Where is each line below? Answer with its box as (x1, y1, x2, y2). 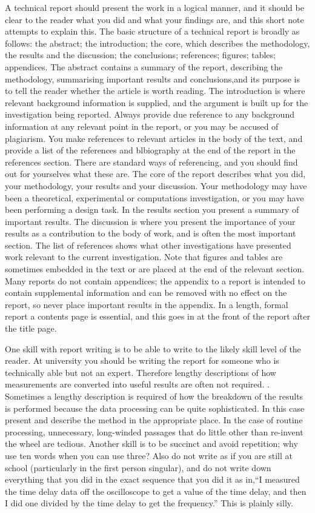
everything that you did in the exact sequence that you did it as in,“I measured (5, 473, 300, 486)
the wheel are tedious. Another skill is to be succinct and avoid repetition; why (5, 437, 298, 450)
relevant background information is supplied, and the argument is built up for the (5, 96, 308, 109)
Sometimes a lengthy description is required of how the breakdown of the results (5, 390, 303, 402)
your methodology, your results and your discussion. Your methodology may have (5, 179, 307, 192)
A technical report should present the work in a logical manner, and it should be (5, 1, 304, 13)
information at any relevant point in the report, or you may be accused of (5, 119, 279, 132)
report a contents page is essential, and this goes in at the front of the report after (5, 310, 310, 323)
